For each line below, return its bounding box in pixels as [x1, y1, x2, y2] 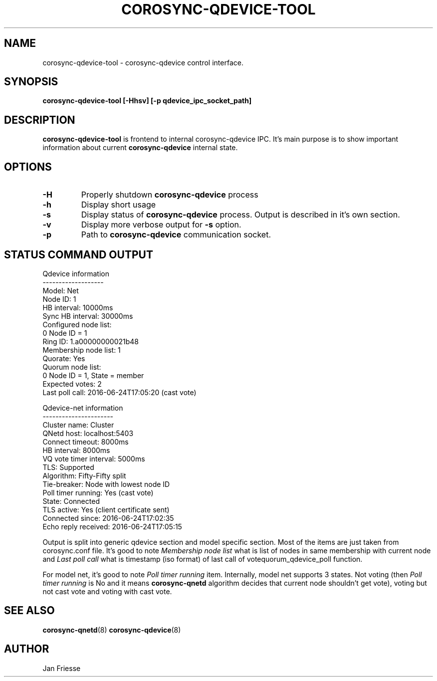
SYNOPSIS [4, 75, 58, 88]
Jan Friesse [42, 664, 81, 673]
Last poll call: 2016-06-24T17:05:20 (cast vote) [42, 388, 197, 397]
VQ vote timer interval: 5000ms [42, 454, 145, 463]
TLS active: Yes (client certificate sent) [42, 505, 170, 514]
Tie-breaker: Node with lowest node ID [42, 479, 170, 488]
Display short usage [81, 200, 156, 210]
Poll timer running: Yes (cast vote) [42, 488, 154, 497]
